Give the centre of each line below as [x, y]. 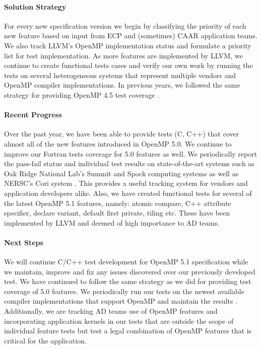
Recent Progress [33, 115]
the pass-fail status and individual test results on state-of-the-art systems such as [129, 163]
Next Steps [24, 242]
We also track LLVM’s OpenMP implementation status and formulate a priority [128, 45]
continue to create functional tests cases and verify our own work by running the [128, 65]
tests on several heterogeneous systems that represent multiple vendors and [120, 75]
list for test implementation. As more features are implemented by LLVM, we [123, 55]
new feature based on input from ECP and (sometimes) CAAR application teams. [131, 36]
